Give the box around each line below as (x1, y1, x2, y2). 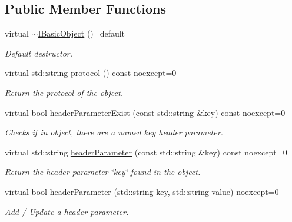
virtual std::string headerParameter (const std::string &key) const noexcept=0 (5, 145, 287, 158)
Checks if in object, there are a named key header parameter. (5, 126, 223, 138)
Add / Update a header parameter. (5, 205, 129, 217)
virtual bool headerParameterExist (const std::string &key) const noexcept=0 (5, 106, 286, 118)
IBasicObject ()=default (38, 27, 125, 39)
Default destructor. (5, 47, 73, 59)
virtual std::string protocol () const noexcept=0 (5, 67, 177, 79)
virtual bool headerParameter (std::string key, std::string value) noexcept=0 (5, 185, 279, 197)
